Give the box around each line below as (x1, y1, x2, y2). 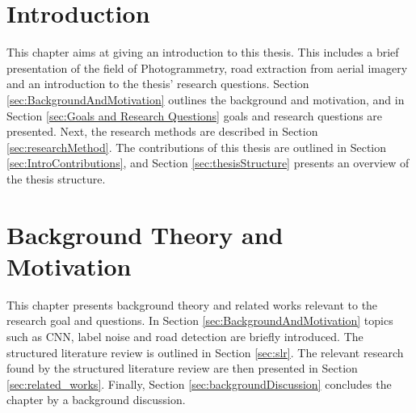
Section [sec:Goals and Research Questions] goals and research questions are (6, 107, 383, 124)
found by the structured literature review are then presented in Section (6, 360, 358, 377)
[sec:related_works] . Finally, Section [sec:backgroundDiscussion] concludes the (6, 375, 392, 392)
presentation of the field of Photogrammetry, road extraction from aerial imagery (6, 59, 408, 76)
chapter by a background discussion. (6, 391, 186, 408)
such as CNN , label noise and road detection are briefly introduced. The (6, 327, 363, 344)
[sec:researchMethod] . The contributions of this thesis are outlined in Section (6, 138, 387, 155)
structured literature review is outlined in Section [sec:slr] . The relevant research (6, 343, 404, 360)
